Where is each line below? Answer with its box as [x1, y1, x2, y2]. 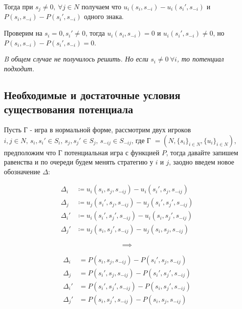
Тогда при [4, 1, 33, 11]
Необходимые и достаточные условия [4, 87, 180, 102]
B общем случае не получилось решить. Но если [4, 54, 149, 64]
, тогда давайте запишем [166, 147, 239, 157]
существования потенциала [4, 102, 133, 117]
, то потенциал [176, 54, 224, 64]
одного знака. [84, 11, 124, 21]
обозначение [4, 166, 41, 176]
